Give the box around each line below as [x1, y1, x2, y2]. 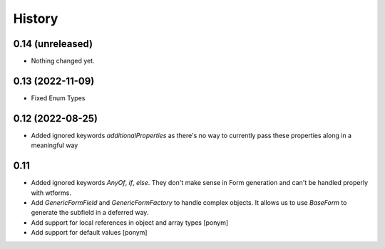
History [13, 11, 58, 26]
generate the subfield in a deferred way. [31, 208, 149, 217]
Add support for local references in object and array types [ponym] [31, 218, 229, 227]
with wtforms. [31, 189, 71, 197]
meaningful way [31, 141, 78, 149]
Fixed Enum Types [31, 93, 86, 102]
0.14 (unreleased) [13, 38, 93, 50]
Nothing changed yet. [31, 57, 96, 65]
